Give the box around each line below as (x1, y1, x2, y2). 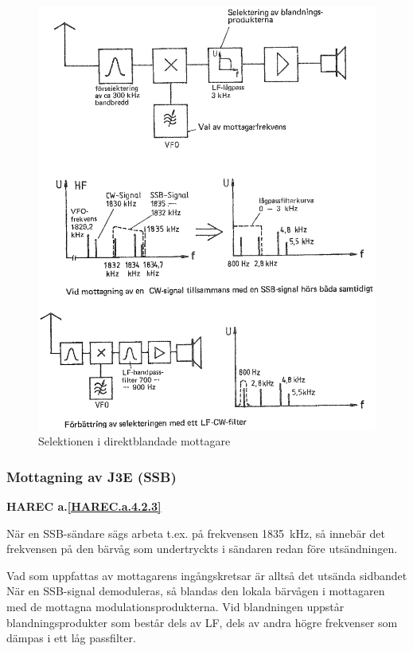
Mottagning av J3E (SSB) (6, 466, 177, 486)
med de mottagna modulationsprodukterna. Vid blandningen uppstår (6, 598, 345, 614)
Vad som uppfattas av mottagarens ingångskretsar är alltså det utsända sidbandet (6, 567, 407, 583)
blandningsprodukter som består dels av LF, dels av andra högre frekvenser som (6, 614, 398, 630)
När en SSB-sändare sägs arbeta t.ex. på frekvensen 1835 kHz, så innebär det (6, 524, 385, 541)
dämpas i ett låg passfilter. (6, 629, 136, 646)
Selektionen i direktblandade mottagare (38, 433, 231, 449)
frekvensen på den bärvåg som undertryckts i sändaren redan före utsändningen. (6, 540, 398, 557)
